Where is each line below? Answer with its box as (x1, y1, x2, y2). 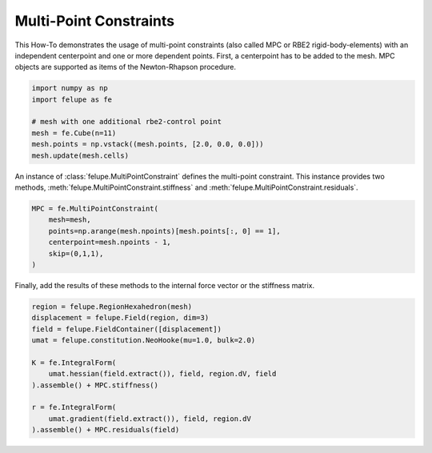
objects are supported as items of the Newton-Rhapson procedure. (14, 62, 236, 72)
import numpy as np (31, 84, 108, 93)
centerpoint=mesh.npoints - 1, (48, 238, 171, 247)
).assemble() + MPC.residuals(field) (31, 425, 180, 435)
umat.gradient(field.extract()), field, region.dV (48, 414, 251, 423)
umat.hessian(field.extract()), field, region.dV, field (48, 369, 277, 379)
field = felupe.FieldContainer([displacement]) (31, 324, 222, 334)
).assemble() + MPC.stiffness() (31, 380, 159, 390)
